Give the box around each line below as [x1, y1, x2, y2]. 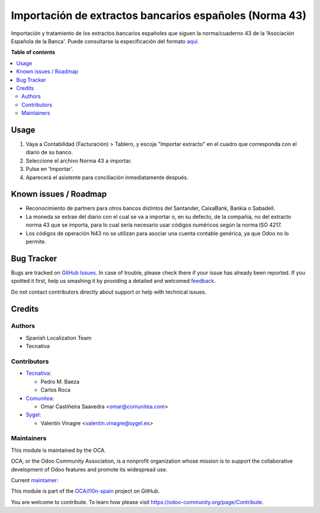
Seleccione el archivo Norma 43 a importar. [25, 157, 132, 164]
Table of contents [11, 49, 56, 56]
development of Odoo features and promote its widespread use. [11, 466, 168, 473]
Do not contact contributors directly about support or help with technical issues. [11, 288, 207, 295]
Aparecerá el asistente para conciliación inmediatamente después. [25, 174, 189, 181]
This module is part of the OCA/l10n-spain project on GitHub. [11, 487, 160, 495]
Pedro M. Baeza [40, 378, 80, 385]
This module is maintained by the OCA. [11, 447, 106, 454]
